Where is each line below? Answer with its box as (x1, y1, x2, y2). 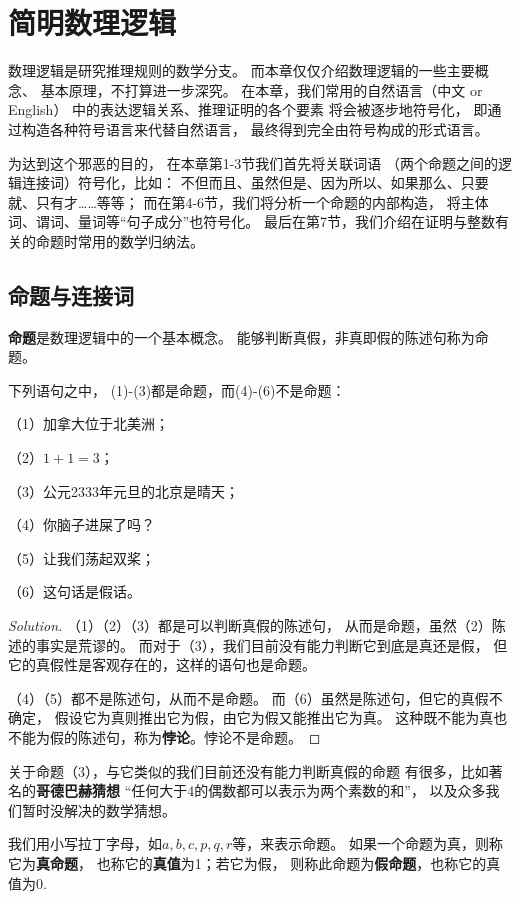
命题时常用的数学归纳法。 (35, 230, 204, 251)
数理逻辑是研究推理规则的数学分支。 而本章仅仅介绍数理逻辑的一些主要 (8, 60, 475, 81)
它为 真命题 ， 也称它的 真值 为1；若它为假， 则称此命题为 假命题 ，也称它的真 (8, 852, 501, 873)
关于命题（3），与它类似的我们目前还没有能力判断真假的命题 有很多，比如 (8, 760, 489, 781)
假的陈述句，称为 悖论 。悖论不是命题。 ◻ (49, 726, 321, 747)
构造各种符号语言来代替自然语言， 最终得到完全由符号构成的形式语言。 (21, 118, 489, 139)
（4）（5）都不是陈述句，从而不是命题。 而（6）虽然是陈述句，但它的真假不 (8, 687, 503, 708)
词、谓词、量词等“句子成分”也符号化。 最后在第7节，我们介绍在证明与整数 (8, 211, 495, 232)
